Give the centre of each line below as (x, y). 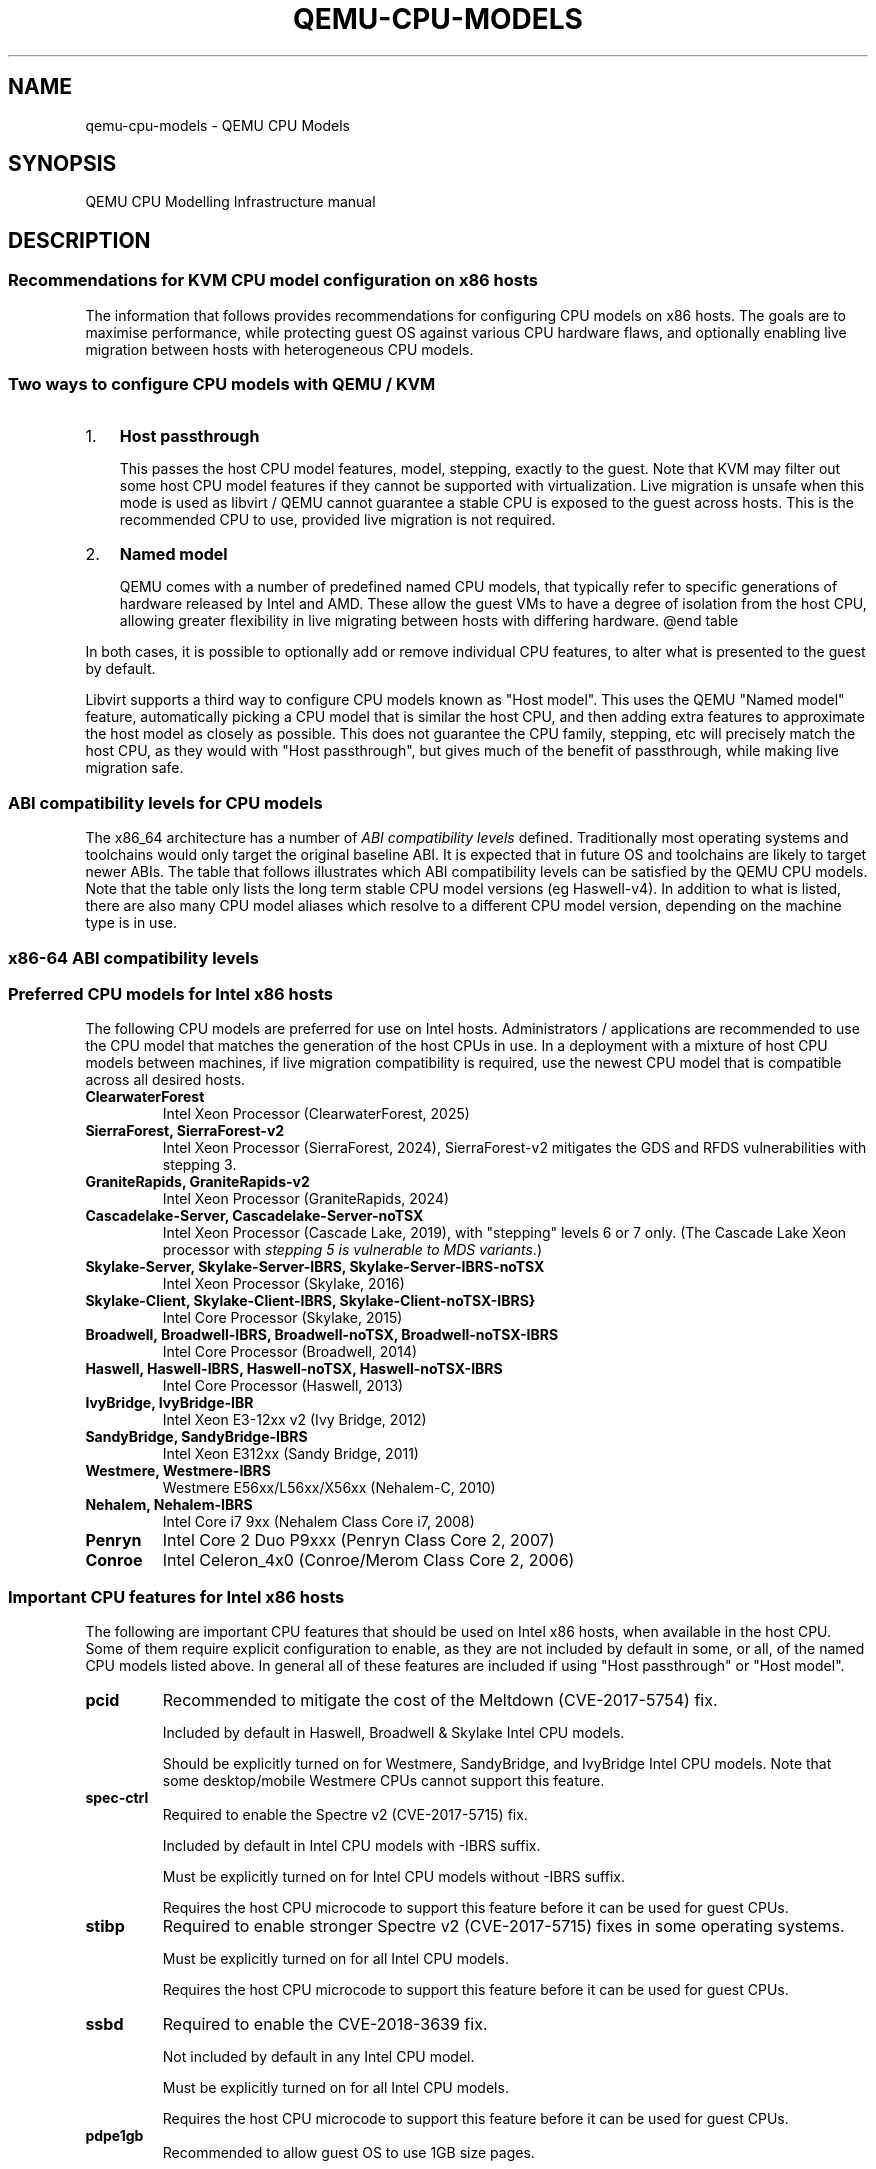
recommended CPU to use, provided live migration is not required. (337, 520)
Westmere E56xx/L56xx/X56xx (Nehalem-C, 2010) (329, 1488)
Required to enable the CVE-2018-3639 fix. (325, 2024)
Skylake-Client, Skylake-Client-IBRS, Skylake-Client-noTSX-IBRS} (310, 1301)
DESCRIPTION (79, 240)
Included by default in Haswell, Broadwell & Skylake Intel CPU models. (393, 1733)
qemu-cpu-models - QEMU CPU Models (217, 125)
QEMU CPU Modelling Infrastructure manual (230, 202)
